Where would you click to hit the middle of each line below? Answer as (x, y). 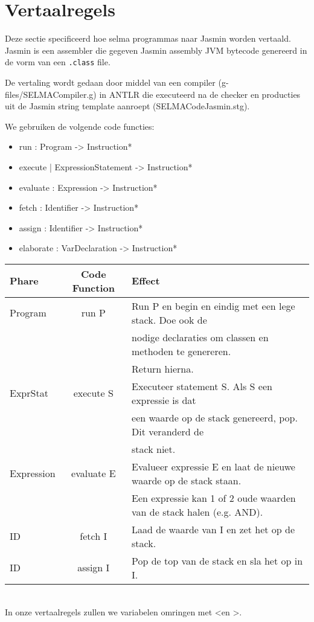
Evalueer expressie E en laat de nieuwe (213, 466)
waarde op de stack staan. (187, 480)
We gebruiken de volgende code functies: (80, 126)
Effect (146, 281)
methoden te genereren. (181, 351)
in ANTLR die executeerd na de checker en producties (200, 94)
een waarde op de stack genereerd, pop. (215, 417)
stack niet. (154, 449)
